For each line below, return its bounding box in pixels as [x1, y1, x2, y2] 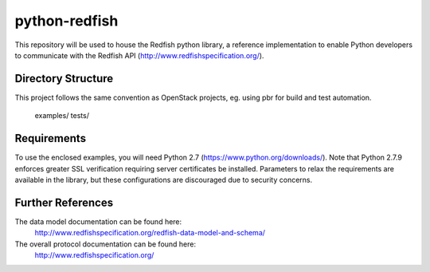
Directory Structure [14, 72, 114, 85]
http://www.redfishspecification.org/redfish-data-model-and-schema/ [34, 228, 266, 238]
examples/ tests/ [34, 111, 89, 120]
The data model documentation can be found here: [14, 216, 182, 227]
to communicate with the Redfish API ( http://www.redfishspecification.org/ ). [14, 50, 264, 60]
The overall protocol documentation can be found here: [14, 239, 197, 249]
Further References [14, 195, 114, 209]
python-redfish [14, 12, 119, 30]
